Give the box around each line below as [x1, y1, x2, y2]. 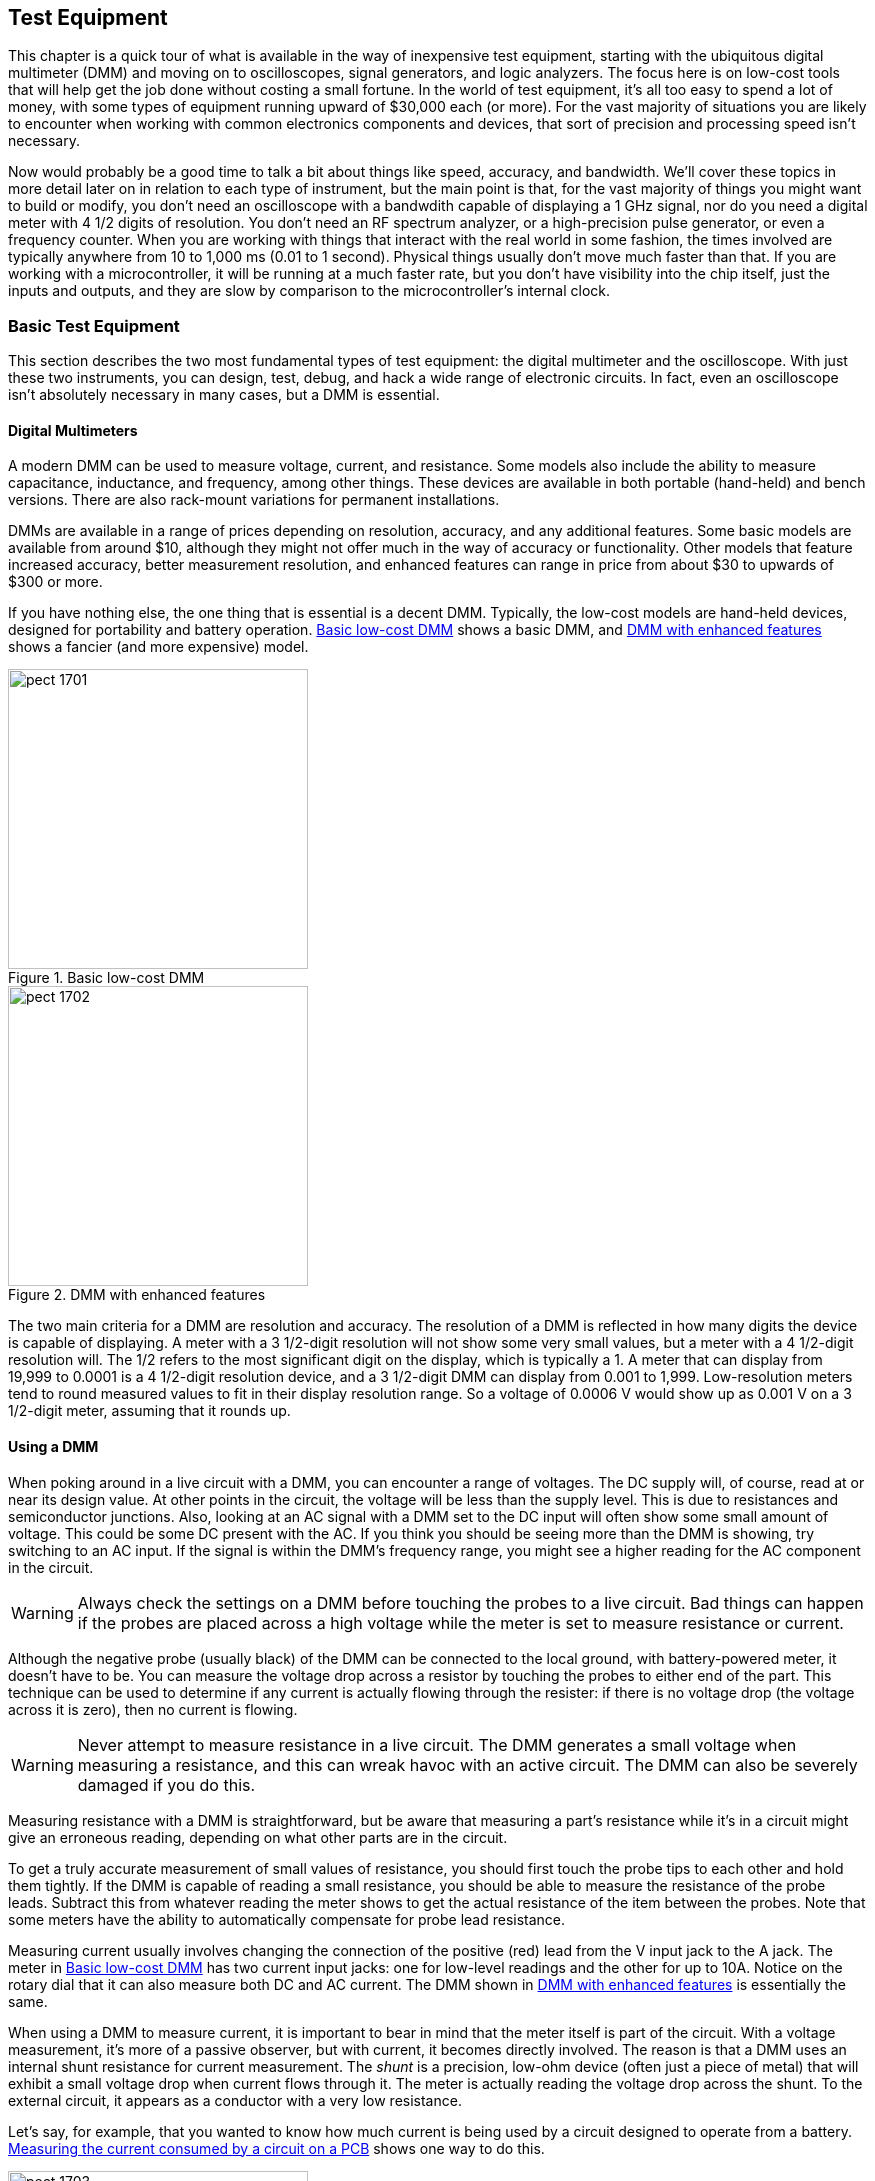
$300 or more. [8, 573, 103, 591]
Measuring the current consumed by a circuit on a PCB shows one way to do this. [8, 2139, 545, 2157]
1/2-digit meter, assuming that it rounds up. [8, 1402, 291, 1420]
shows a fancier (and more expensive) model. [8, 638, 309, 656]
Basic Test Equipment [8, 315, 180, 336]
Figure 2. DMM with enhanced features [8, 1286, 266, 1304]
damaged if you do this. [77, 1774, 256, 1795]
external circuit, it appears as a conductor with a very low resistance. [8, 2091, 462, 2109]
